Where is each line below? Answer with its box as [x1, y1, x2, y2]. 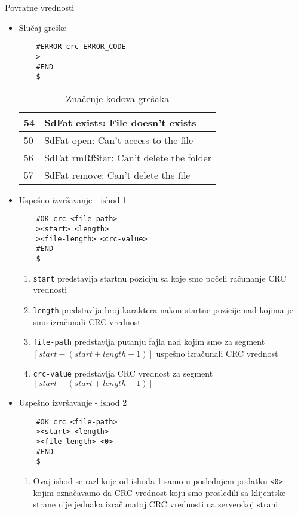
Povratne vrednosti [5, 1, 75, 13]
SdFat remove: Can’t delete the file [44, 167, 191, 182]
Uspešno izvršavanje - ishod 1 [19, 193, 127, 206]
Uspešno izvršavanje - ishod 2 [19, 396, 127, 409]
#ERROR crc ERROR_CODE [36, 42, 126, 51]
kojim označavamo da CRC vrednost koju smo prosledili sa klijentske [33, 486, 286, 498]
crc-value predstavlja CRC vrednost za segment [33, 367, 213, 380]
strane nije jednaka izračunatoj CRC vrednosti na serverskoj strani [33, 498, 278, 510]
